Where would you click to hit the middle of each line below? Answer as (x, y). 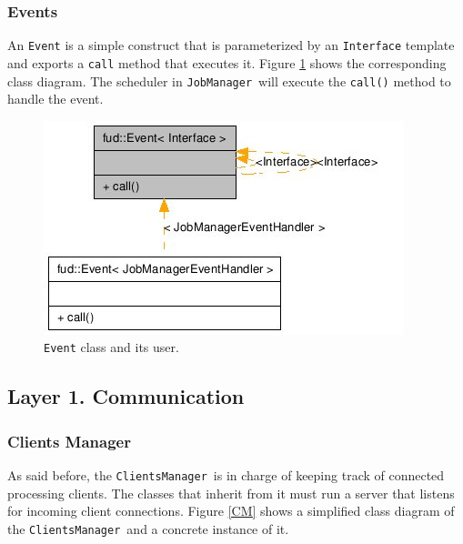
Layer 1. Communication (126, 396)
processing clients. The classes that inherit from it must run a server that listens (231, 493)
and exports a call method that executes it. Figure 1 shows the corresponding (227, 62)
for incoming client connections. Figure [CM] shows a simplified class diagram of (231, 511)
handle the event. (55, 99)
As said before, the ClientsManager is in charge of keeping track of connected (226, 475)
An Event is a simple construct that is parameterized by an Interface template (231, 45)
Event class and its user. (111, 347)
